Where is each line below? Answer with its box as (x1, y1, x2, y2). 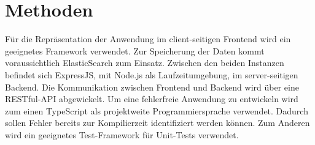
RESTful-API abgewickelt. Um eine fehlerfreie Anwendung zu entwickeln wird (5, 92, 298, 105)
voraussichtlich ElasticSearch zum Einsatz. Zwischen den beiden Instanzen (5, 56, 284, 69)
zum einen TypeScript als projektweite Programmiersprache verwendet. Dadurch (5, 104, 308, 117)
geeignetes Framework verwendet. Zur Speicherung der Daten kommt (5, 44, 265, 57)
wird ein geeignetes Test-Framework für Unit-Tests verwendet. (5, 128, 239, 141)
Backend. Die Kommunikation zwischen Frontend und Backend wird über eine (5, 80, 299, 93)
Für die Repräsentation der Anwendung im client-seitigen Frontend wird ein (5, 32, 291, 45)
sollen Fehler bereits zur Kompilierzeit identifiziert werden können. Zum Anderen (5, 116, 310, 129)
